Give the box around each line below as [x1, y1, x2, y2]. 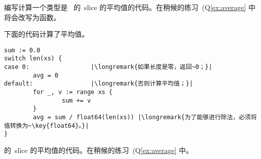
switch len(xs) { [4, 55, 62, 62]
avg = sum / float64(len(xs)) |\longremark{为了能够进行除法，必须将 [33, 114, 257, 121]
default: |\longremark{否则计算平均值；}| [4, 80, 193, 88]
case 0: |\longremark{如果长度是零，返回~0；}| [4, 63, 213, 71]
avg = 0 [33, 71, 59, 79]
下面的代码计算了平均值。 [4, 29, 89, 39]
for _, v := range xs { [33, 89, 113, 96]
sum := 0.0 [4, 46, 40, 54]
